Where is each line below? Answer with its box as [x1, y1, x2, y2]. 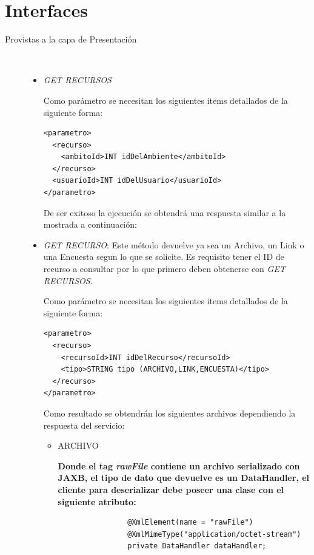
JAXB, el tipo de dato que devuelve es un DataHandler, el [58, 471, 310, 484]
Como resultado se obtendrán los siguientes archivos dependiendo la [43, 406, 296, 419]
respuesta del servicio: [43, 418, 125, 431]
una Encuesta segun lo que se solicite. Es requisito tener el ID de [43, 250, 284, 263]
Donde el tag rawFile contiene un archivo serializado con [58, 459, 300, 472]
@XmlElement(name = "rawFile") [127, 518, 253, 527]
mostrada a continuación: [43, 218, 137, 231]
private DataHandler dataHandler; [127, 542, 267, 551]
